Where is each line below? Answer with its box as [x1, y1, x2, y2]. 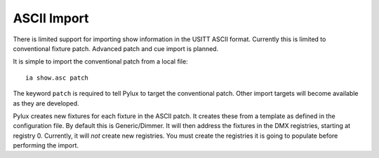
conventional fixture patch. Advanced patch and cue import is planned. [13, 44, 219, 52]
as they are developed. [13, 99, 80, 108]
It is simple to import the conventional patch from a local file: [13, 57, 189, 66]
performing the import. [13, 141, 79, 150]
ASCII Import [13, 10, 89, 26]
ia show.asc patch [25, 73, 89, 82]
